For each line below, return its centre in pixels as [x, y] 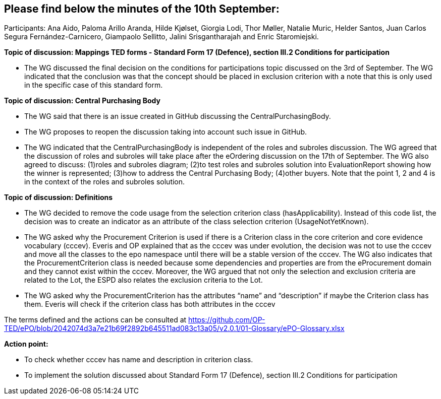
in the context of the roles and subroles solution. [105, 182]
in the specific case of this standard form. [94, 85]
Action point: [26, 344]
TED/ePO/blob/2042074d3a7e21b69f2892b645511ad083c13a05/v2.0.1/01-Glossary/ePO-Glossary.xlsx [174, 328]
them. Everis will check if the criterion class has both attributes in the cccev [150, 304]
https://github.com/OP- [227, 320]
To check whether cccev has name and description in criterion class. [139, 360]
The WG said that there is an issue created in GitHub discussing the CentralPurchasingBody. [178, 116]
